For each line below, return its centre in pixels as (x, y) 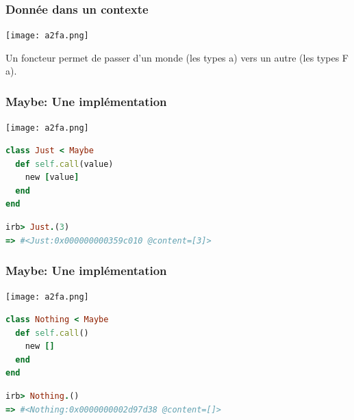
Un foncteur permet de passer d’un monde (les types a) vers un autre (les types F (177, 57)
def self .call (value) (64, 164)
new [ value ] (52, 178)
